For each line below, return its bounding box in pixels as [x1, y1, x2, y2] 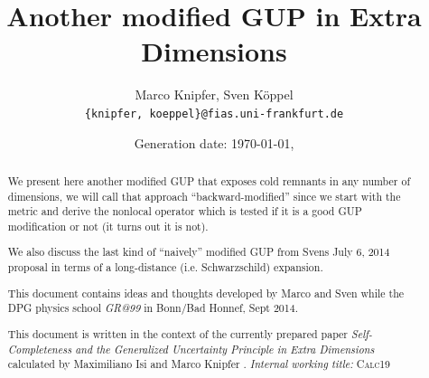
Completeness [7, 341, 71, 356]
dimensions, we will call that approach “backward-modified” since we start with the [7, 188, 401, 203]
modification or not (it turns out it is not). [7, 218, 209, 233]
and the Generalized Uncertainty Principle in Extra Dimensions [75, 341, 375, 356]
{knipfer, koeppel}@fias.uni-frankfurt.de [84, 107, 344, 120]
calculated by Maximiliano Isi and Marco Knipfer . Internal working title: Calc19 [7, 356, 391, 372]
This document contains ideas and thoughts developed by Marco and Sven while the [7, 285, 405, 300]
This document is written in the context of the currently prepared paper [7, 326, 349, 341]
